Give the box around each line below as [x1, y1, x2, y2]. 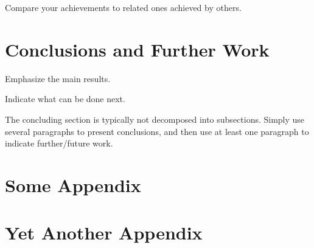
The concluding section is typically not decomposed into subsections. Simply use [5, 112, 305, 125]
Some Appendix [5, 172, 141, 197]
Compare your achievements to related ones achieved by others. [5, 1, 242, 13]
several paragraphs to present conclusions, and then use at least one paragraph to [5, 125, 309, 137]
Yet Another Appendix [5, 220, 203, 245]
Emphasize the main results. [5, 72, 111, 84]
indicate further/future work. [5, 137, 113, 150]
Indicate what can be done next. [5, 92, 125, 105]
